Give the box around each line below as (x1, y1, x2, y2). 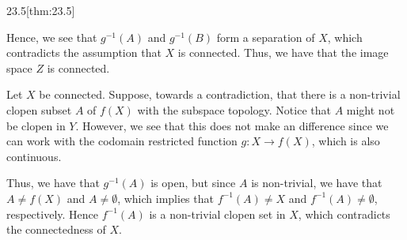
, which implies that (117, 189, 214, 206)
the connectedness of (6, 221, 106, 238)
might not (346, 101, 395, 118)
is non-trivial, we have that (251, 174, 382, 191)
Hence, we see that (6, 28, 97, 45)
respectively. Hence (6, 205, 98, 222)
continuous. (6, 148, 62, 164)
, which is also (311, 133, 380, 149)
